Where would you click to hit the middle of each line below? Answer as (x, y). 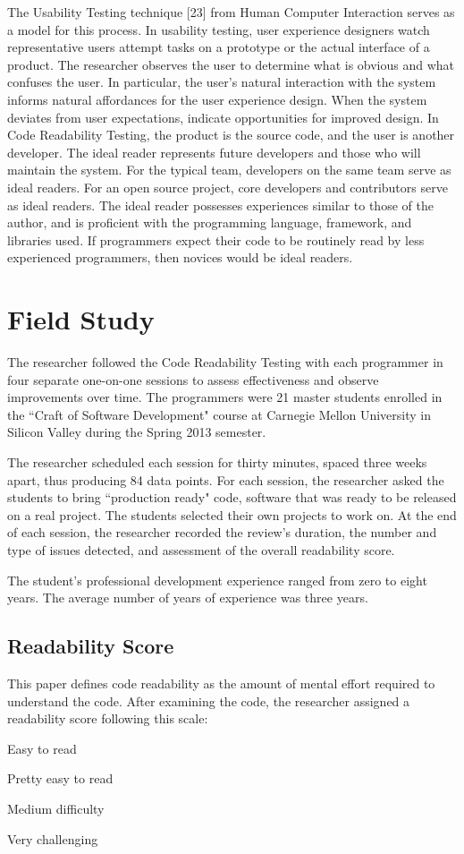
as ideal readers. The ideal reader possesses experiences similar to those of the (220, 205)
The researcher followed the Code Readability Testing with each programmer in (225, 362)
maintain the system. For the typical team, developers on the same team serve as (229, 170)
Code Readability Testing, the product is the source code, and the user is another (231, 135)
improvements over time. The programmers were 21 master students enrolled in (225, 397)
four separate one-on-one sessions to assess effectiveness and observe (193, 379)
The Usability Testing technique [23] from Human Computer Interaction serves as (231, 12)
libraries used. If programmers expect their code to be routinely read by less (216, 239)
